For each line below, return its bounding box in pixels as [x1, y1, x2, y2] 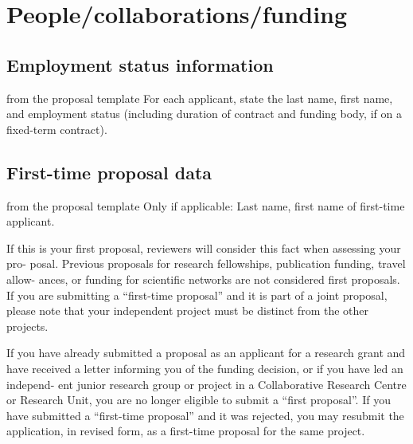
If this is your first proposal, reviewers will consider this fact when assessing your [6, 239, 401, 256]
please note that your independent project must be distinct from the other [6, 302, 369, 319]
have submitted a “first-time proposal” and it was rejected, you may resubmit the [6, 407, 404, 423]
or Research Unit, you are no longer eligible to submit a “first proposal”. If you [6, 391, 391, 408]
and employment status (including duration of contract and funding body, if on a [6, 105, 402, 122]
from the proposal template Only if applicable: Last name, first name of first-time [6, 197, 405, 214]
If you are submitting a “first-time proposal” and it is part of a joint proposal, [6, 286, 388, 303]
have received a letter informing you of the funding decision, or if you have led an [6, 360, 403, 376]
